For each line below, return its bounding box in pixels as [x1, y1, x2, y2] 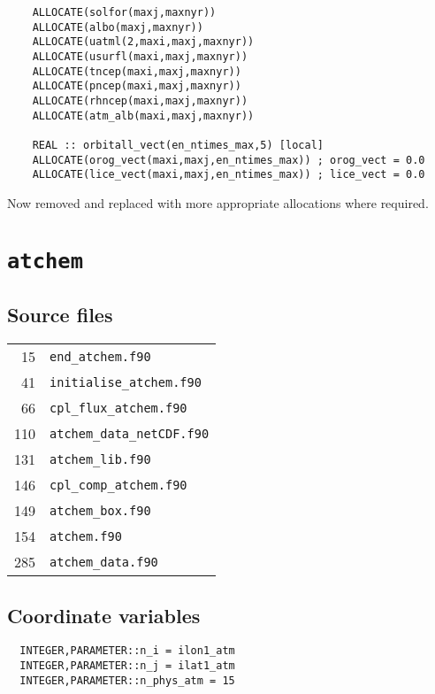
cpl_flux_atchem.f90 [50, 400, 187, 415]
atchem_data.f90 [50, 554, 158, 569]
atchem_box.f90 [50, 503, 151, 518]
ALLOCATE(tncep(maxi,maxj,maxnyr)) [32, 65, 241, 78]
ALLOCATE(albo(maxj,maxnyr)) [32, 20, 203, 34]
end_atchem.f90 [50, 349, 151, 364]
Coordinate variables [7, 601, 201, 628]
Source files [7, 301, 113, 328]
